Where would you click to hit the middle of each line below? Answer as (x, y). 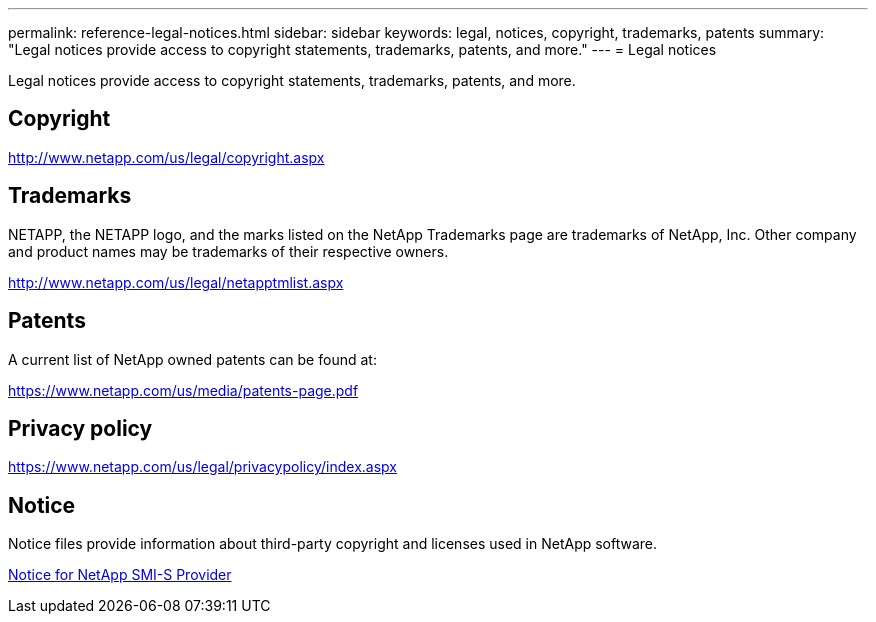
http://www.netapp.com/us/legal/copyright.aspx (166, 157)
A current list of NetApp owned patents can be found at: (192, 359)
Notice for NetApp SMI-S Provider (120, 575)
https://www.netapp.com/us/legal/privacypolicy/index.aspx (202, 467)
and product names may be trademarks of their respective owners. (228, 251)
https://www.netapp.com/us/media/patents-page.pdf (183, 390)
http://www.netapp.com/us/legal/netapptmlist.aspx (176, 282)
